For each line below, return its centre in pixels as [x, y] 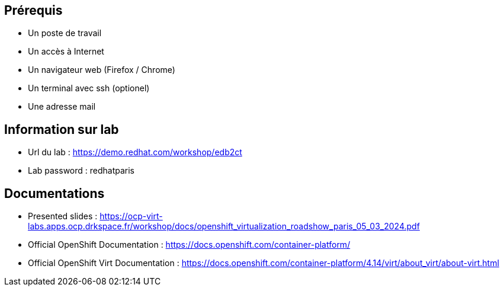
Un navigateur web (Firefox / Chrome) [102, 70]
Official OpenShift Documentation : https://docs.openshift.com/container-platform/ [189, 245]
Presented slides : [63, 216]
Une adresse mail [62, 107]
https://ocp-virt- [131, 216]
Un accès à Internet [66, 52]
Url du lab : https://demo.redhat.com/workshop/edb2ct [135, 152]
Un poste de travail [65, 33]
